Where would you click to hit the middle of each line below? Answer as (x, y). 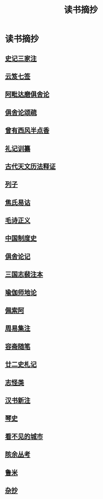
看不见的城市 (24, 436)
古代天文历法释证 (30, 166)
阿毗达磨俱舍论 (27, 94)
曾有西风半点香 (27, 131)
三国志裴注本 (24, 274)
